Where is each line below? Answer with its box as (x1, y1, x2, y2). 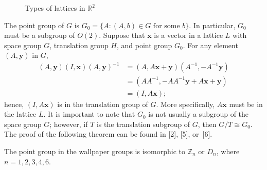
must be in (229, 98, 263, 109)
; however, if (49, 118, 88, 129)
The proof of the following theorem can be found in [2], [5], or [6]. (4, 129, 212, 139)
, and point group (116, 39, 172, 50)
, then (198, 118, 217, 129)
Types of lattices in (25, 3, 85, 13)
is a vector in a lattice (154, 30, 223, 40)
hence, (4, 98, 24, 109)
